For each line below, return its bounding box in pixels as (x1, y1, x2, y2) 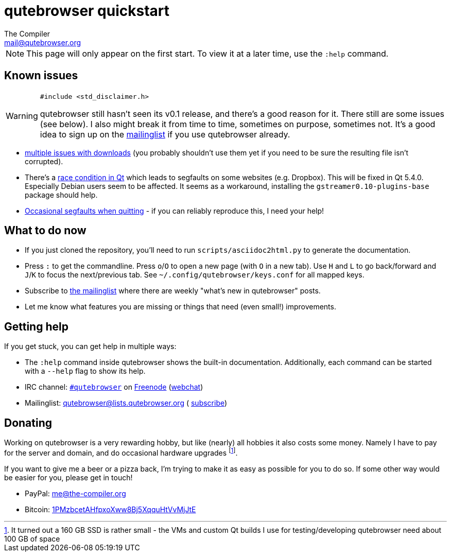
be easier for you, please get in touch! (4, 473, 133, 482)
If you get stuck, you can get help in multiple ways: (4, 342, 177, 351)
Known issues (4, 69, 78, 82)
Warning (6, 111, 38, 121)
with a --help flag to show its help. (25, 367, 146, 376)
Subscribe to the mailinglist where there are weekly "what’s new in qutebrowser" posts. (25, 286, 321, 296)
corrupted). (25, 157, 63, 166)
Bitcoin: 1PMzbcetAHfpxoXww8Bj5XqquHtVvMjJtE (25, 505, 196, 514)
